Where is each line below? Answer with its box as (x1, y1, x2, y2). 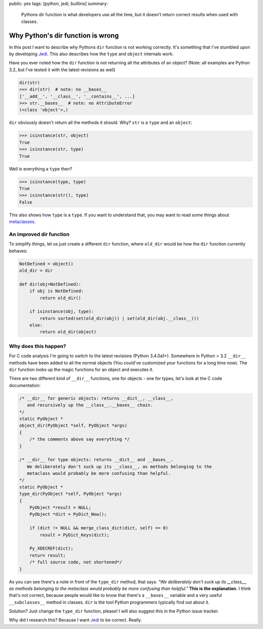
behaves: (9, 248, 28, 254)
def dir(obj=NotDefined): (19, 281, 81, 287)
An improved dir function (9, 231, 70, 238)
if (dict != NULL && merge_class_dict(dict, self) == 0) (29, 525, 169, 531)
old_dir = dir (19, 267, 53, 273)
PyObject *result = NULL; (29, 505, 92, 510)
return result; (29, 552, 66, 558)
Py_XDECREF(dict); (29, 546, 74, 551)
